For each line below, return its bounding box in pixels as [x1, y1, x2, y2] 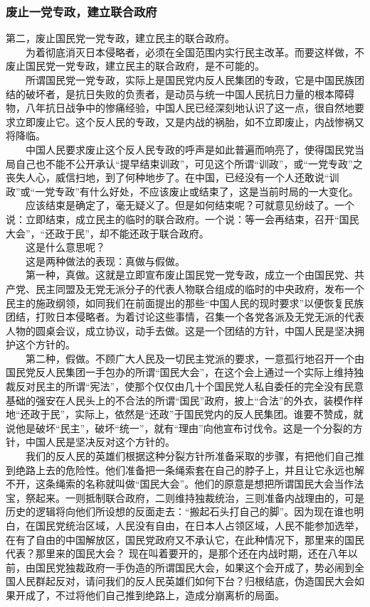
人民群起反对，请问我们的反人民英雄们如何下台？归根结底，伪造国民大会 [15, 574, 354, 589]
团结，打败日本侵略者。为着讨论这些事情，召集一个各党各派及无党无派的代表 [6, 309, 364, 324]
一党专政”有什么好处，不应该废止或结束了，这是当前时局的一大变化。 [35, 183, 359, 198]
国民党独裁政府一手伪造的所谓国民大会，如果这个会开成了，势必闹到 [35, 559, 354, 574]
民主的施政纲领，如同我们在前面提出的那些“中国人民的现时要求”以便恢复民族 [6, 295, 364, 310]
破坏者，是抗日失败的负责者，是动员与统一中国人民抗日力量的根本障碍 [25, 86, 354, 101]
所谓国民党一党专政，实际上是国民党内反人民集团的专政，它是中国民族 [25, 72, 354, 87]
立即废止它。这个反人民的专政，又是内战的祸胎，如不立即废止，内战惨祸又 [15, 114, 364, 129]
